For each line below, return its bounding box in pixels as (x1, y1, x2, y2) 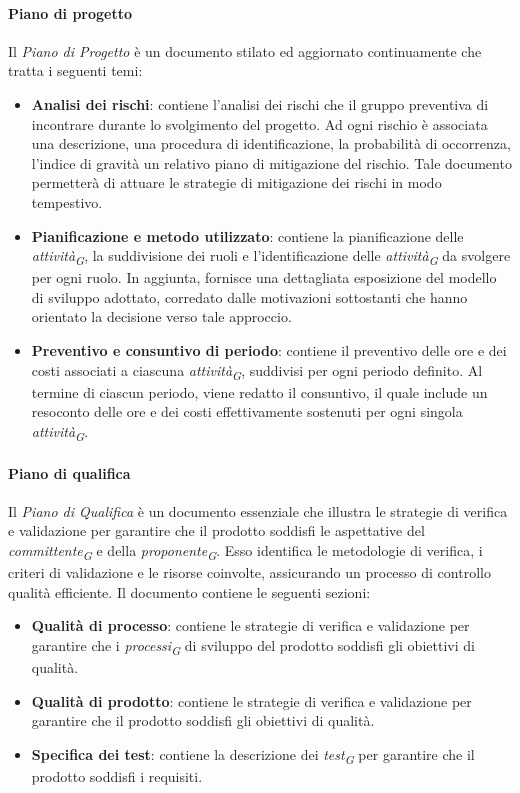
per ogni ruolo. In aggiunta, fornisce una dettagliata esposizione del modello (31, 267, 497, 288)
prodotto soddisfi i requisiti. (31, 766, 203, 786)
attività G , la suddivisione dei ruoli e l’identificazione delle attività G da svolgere (31, 245, 511, 268)
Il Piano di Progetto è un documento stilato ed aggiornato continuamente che (8, 40, 482, 61)
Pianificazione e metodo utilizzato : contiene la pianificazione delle (31, 225, 464, 246)
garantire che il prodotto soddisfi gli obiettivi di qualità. (31, 710, 375, 731)
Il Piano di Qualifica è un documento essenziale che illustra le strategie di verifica (8, 500, 508, 521)
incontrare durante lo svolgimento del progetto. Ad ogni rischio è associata (31, 113, 488, 134)
